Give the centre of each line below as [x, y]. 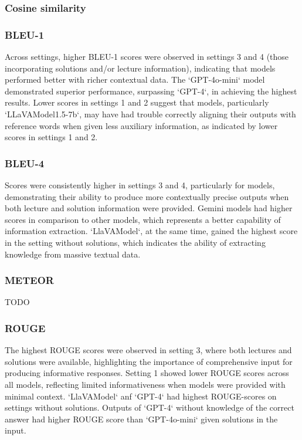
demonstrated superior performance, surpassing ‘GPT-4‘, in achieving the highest [151, 91]
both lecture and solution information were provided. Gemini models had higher [149, 208]
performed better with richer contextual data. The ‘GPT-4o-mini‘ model [135, 79]
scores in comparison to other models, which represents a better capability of [143, 219]
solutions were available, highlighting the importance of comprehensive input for [149, 361]
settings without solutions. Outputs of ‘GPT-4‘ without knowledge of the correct [150, 407]
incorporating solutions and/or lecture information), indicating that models [140, 68]
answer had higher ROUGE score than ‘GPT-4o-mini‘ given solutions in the [141, 419]
